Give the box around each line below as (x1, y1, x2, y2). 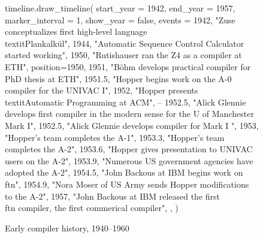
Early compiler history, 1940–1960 (5, 221, 129, 234)
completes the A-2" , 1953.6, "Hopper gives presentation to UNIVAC (5, 143, 253, 155)
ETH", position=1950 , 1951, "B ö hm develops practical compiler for (5, 60, 251, 73)
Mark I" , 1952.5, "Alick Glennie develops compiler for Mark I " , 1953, (5, 119, 259, 131)
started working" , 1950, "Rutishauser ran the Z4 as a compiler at (5, 49, 242, 61)
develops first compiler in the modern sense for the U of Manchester (5, 107, 254, 120)
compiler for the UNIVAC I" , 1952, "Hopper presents (5, 84, 198, 97)
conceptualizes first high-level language (5, 25, 147, 38)
